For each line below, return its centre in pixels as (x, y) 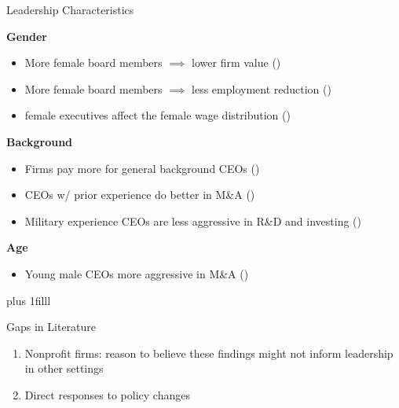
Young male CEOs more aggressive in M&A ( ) (137, 273)
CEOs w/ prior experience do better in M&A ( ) (140, 195)
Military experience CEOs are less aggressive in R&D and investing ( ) (193, 221)
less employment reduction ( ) (262, 88)
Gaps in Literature (51, 327)
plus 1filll (29, 300)
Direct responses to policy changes (107, 394)
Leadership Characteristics (70, 9)
